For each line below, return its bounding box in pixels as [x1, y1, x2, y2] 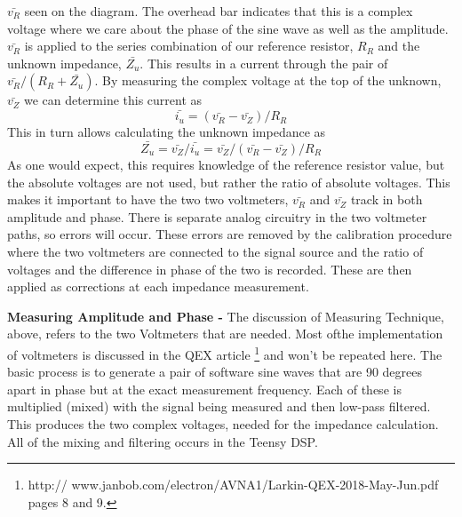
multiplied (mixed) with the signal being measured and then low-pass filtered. [7, 397, 431, 416]
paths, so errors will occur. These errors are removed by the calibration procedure [7, 225, 452, 243]
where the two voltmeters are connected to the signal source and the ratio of [7, 242, 424, 260]
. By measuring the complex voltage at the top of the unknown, [94, 71, 442, 90]
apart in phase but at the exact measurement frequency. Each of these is [7, 379, 402, 398]
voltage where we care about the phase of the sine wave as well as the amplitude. [7, 19, 449, 37]
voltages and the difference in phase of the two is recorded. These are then [7, 259, 412, 278]
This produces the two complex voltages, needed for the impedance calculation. [7, 414, 439, 433]
